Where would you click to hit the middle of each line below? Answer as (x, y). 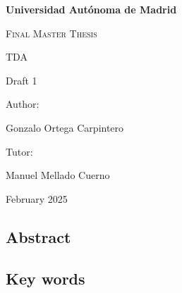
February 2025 (37, 198)
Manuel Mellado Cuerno (58, 175)
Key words (45, 278)
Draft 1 (22, 80)
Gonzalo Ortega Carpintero (65, 127)
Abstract (38, 236)
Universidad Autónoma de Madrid (91, 9)
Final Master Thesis (51, 33)
